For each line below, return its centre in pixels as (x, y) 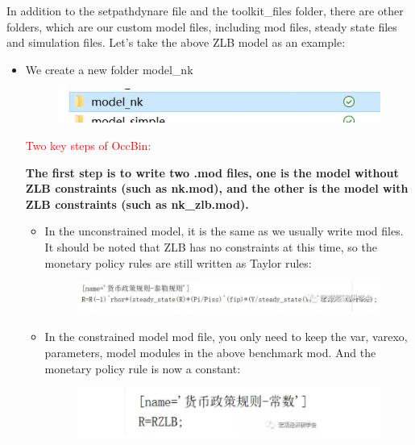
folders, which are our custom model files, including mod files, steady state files (202, 26)
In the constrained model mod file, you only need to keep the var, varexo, (226, 337)
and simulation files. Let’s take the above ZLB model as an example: (176, 42)
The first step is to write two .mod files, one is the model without (212, 172)
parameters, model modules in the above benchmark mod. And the (210, 353)
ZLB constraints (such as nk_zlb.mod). (137, 204)
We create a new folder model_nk (109, 69)
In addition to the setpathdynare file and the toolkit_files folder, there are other (205, 10)
